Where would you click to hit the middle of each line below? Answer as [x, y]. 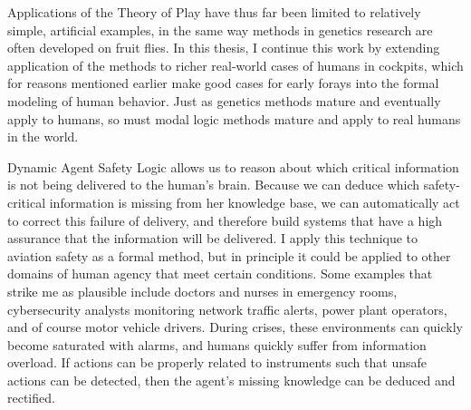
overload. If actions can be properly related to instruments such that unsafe [217, 362]
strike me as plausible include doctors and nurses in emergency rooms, [202, 291]
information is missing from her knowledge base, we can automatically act [255, 202]
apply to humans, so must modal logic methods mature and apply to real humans [234, 118]
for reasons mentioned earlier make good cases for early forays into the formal [223, 83]
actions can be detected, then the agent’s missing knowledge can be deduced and [231, 380]
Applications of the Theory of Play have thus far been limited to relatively [214, 12]
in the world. [43, 137]
